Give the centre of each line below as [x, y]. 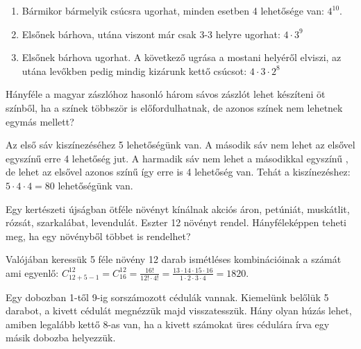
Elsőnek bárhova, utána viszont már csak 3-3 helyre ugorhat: [151, 34]
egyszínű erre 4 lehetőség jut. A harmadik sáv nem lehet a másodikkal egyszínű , [177, 158]
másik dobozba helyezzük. [61, 338]
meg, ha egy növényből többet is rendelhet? [98, 236]
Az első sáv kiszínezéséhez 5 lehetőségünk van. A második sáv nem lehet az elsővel [180, 145]
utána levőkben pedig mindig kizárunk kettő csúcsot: [134, 70]
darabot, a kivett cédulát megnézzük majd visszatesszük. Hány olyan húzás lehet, [179, 310]
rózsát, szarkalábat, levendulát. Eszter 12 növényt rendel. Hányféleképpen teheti [176, 222]
